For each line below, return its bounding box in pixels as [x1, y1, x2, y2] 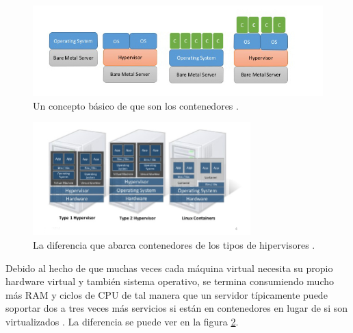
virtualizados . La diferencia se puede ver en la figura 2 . [5, 314, 239, 328]
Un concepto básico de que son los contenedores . [33, 98, 239, 112]
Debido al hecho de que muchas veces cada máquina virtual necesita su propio [5, 260, 333, 275]
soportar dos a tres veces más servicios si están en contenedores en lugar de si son [5, 301, 348, 315]
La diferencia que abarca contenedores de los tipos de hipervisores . [33, 238, 315, 251]
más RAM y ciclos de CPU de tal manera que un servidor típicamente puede [5, 287, 328, 301]
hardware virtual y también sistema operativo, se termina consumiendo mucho [5, 274, 334, 288]
